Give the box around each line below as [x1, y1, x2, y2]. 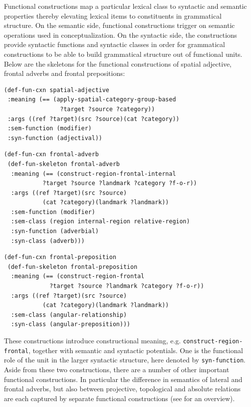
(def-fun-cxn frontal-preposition [4, 254, 117, 261]
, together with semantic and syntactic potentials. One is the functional [28, 345, 243, 355]
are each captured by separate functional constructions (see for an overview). [4, 393, 235, 403]
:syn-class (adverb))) [11, 237, 85, 244]
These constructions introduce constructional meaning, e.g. [4, 335, 181, 345]
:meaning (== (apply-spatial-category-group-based [7, 96, 176, 103]
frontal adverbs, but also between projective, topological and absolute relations [4, 383, 241, 394]
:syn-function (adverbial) [11, 228, 99, 235]
